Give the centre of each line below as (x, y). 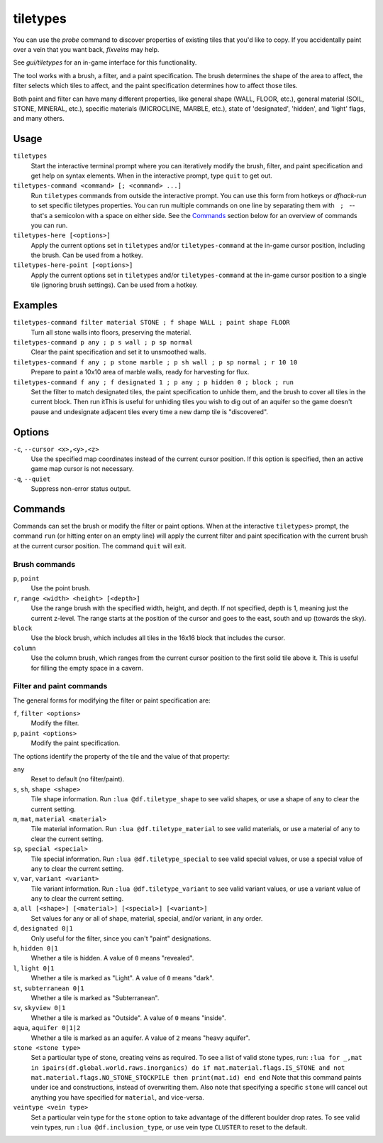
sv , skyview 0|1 (39, 1008)
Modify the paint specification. (76, 743)
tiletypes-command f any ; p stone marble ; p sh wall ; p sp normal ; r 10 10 (155, 362)
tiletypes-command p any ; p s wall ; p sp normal (103, 342)
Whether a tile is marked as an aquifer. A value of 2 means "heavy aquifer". (140, 1038)
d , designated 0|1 (43, 928)
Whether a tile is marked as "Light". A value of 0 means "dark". (122, 978)
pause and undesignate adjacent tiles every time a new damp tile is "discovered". (150, 411)
